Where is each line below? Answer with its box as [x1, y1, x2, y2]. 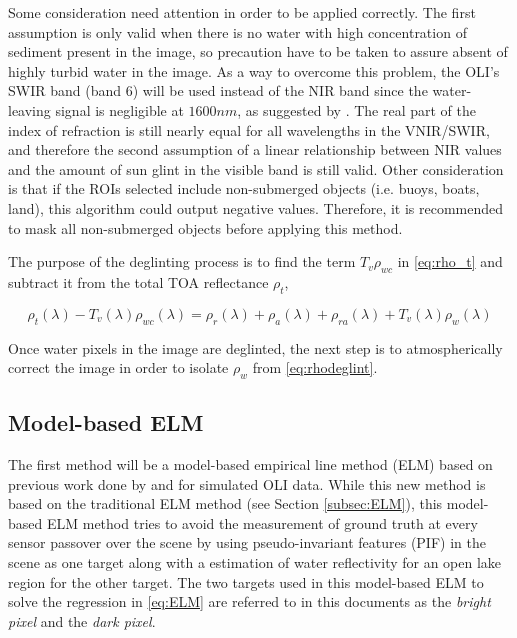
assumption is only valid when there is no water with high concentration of [8, 21, 467, 42]
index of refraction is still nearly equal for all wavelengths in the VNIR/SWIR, [8, 119, 490, 140]
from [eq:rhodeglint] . [252, 357, 378, 378]
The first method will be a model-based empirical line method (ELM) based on [8, 454, 493, 475]
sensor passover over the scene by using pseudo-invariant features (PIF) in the [8, 532, 486, 553]
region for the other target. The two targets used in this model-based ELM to [8, 571, 484, 592]
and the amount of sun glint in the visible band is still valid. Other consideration [8, 158, 504, 179]
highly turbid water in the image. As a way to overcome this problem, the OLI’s [8, 60, 500, 81]
